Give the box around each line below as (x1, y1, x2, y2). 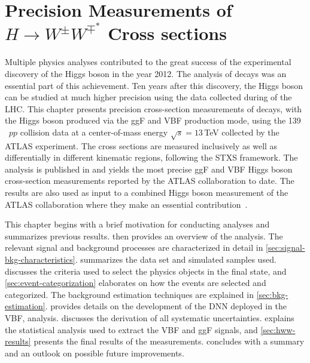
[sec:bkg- (256, 288, 288, 300)
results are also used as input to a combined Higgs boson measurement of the (5, 186, 288, 199)
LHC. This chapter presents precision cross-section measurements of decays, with (5, 102, 302, 115)
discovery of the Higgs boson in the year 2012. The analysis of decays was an (5, 67, 287, 79)
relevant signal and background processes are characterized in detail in (5, 241, 263, 254)
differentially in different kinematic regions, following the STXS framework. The (5, 151, 298, 164)
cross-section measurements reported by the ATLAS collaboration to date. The (5, 174, 294, 187)
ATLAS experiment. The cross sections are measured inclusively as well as (5, 139, 278, 152)
